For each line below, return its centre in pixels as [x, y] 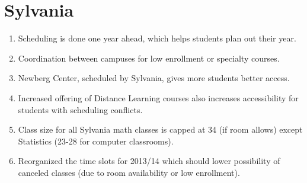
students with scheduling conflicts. [80, 109]
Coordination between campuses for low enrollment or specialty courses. [149, 58]
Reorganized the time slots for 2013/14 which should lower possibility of [149, 161]
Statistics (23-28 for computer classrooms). [96, 141]
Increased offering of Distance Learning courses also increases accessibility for [158, 97]
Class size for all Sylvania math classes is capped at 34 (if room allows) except [160, 129]
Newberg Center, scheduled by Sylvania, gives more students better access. [154, 78]
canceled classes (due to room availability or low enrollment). [129, 172]
